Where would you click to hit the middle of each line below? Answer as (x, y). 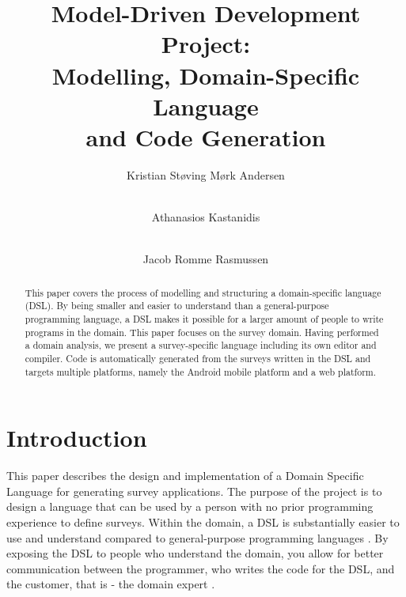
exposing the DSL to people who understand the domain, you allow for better (195, 553)
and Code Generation (206, 136)
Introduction (77, 438)
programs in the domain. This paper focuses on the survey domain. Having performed (202, 332)
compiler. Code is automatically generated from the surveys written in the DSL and (198, 358)
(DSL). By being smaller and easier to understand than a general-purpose (177, 306)
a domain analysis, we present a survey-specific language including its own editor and (201, 345)
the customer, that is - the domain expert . (111, 584)
